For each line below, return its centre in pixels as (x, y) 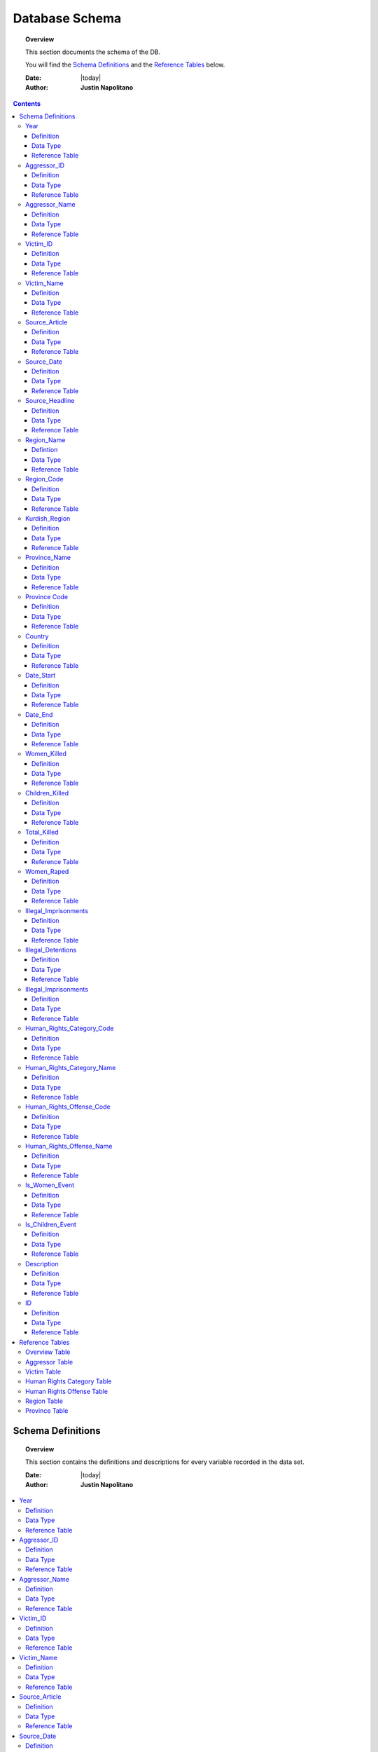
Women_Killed (46, 754)
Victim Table (43, 1371)
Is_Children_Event (51, 1225)
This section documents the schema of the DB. (93, 52)
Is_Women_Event (50, 1185)
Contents (27, 103)
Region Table (44, 1401)
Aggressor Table (49, 1362)
